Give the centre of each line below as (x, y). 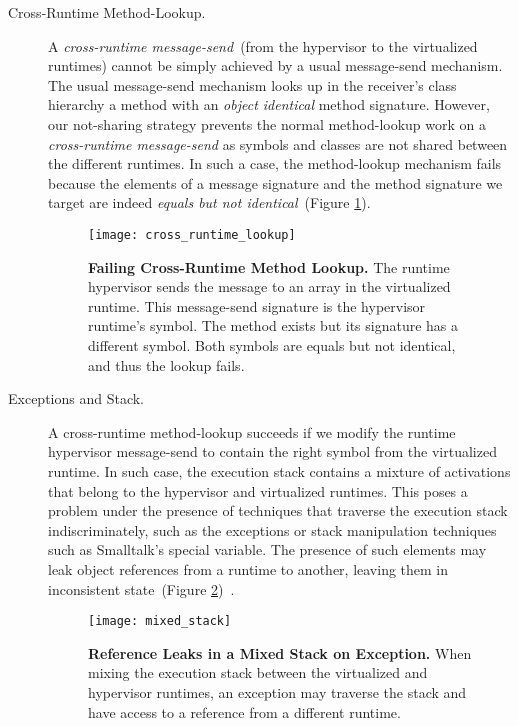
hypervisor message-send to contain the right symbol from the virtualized (272, 451)
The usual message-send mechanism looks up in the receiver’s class (252, 84)
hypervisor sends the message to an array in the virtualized (269, 286)
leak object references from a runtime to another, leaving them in (248, 568)
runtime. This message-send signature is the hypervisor (257, 305)
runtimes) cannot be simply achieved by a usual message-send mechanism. (275, 65)
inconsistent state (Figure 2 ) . (141, 588)
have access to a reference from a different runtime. (244, 711)
